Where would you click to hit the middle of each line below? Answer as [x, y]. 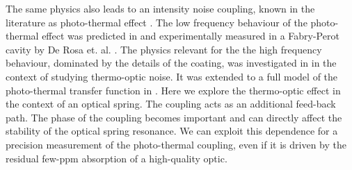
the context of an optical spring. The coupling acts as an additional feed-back [171, 104]
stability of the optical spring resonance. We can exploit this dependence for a [172, 131]
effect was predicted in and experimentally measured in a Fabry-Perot [191, 36]
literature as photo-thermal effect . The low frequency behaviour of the [157, 22]
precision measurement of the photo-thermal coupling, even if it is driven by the [176, 144]
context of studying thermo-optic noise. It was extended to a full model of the [172, 76]
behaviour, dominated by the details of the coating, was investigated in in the [171, 63]
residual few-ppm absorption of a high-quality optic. [117, 158]
